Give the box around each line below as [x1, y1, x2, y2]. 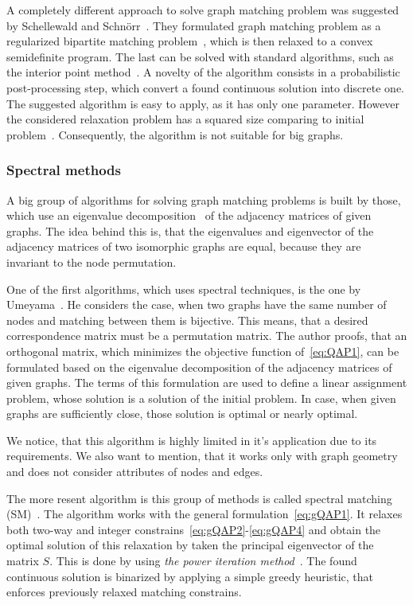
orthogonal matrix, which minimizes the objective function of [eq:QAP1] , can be [6, 342, 399, 359]
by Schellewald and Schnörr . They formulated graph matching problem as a [6, 17, 381, 33]
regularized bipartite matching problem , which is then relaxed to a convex [6, 33, 373, 49]
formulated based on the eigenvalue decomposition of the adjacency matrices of [6, 358, 392, 375]
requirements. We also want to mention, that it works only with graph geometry [6, 447, 398, 464]
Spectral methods [6, 160, 121, 180]
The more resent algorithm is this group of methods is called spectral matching [6, 490, 392, 506]
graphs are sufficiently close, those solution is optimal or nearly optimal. [6, 405, 358, 422]
